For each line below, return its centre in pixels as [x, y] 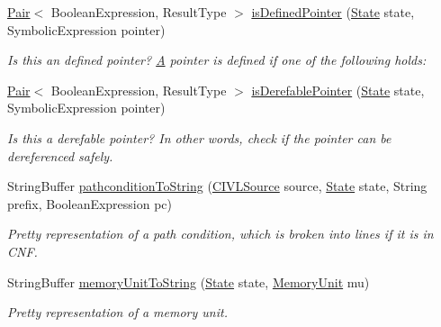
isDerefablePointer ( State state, [338, 90]
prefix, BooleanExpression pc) [90, 203]
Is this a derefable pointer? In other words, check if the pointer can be [199, 137]
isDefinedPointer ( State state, [333, 12]
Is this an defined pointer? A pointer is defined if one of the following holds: [217, 60]
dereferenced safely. [60, 155]
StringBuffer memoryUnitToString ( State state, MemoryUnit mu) [189, 282]
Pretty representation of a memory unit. [117, 312]
